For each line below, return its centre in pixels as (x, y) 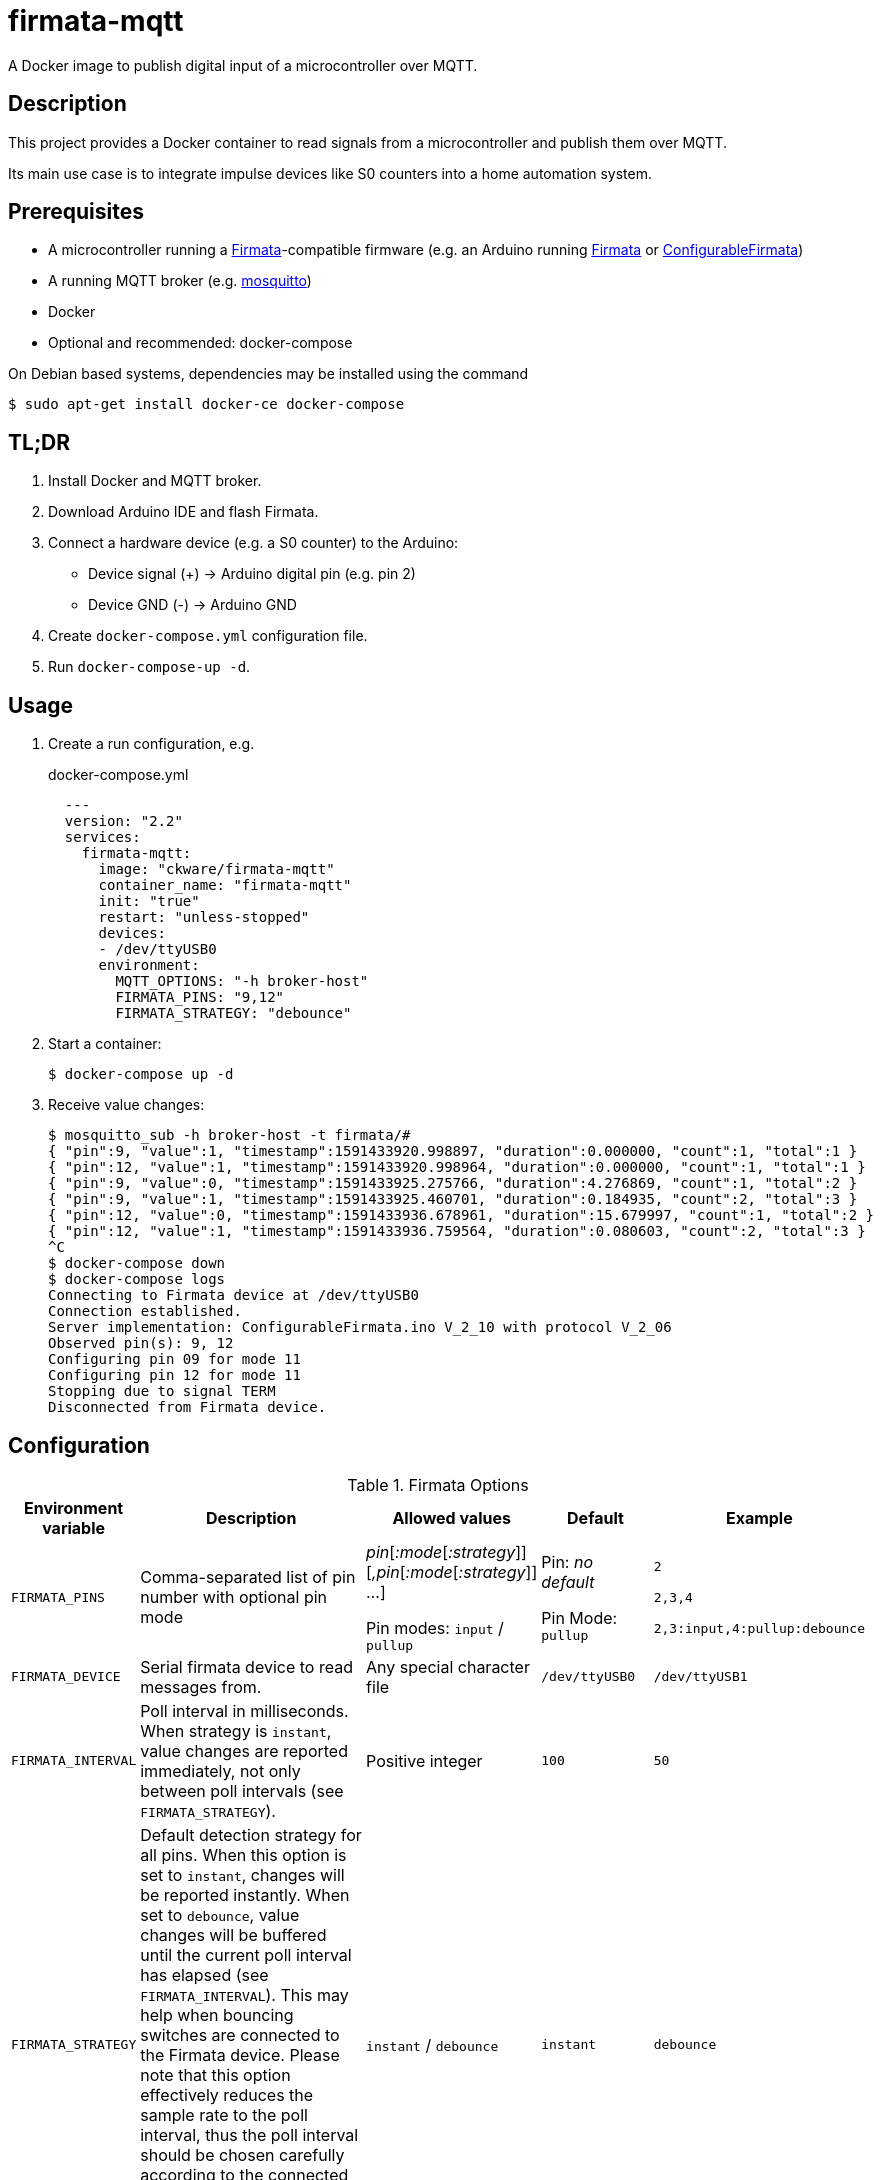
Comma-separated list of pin (248, 1577)
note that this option (215, 2074)
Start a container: (105, 1044)
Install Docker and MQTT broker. (155, 481)
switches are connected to (240, 2034)
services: (102, 837)
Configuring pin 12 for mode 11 (174, 1375)
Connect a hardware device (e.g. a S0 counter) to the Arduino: (253, 543)
